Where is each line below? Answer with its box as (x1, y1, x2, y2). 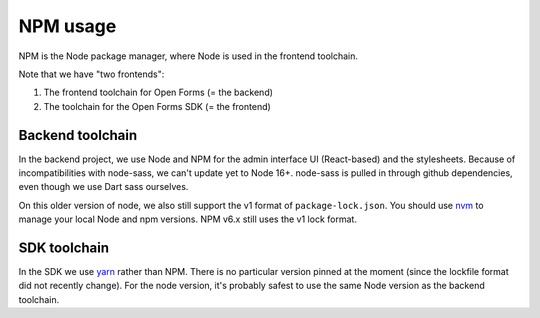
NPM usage (18, 15, 117, 37)
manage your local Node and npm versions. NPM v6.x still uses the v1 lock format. (18, 213, 357, 225)
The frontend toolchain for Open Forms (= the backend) (43, 86, 274, 99)
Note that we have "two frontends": (18, 68, 165, 80)
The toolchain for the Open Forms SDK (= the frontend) (43, 100, 272, 112)
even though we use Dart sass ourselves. (18, 181, 189, 193)
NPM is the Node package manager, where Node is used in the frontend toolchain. (18, 50, 359, 62)
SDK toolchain (18, 240, 110, 256)
